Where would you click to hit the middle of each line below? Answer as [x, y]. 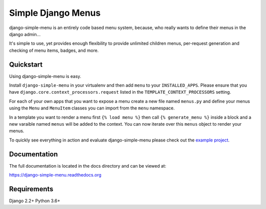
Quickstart [26, 64]
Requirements [31, 189]
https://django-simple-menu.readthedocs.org [55, 175]
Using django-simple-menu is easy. [45, 76]
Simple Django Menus [55, 13]
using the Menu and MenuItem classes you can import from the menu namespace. [92, 108]
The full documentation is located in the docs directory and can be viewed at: [88, 166]
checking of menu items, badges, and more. [54, 50]
